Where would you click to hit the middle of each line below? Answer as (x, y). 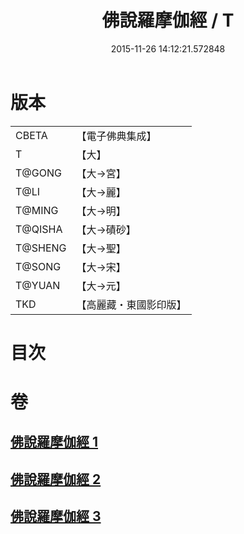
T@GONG (38, 173)
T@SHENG (41, 248)
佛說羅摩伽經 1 (54, 442)
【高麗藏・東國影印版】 (131, 304)
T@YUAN (38, 285)
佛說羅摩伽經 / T (168, 20)
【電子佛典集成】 (116, 136)
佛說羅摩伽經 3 (56, 516)
